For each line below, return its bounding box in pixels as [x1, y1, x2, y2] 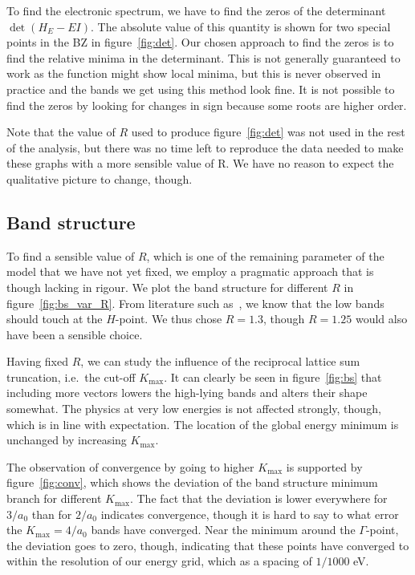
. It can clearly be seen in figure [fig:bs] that [164, 368, 382, 385]
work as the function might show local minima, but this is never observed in [6, 65, 381, 82]
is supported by [286, 458, 363, 475]
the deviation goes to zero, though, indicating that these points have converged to [6, 537, 409, 553]
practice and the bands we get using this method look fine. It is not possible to [6, 80, 395, 97]
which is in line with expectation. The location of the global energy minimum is [6, 415, 399, 432]
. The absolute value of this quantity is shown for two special [90, 18, 391, 34]
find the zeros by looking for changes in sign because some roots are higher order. [6, 96, 407, 113]
